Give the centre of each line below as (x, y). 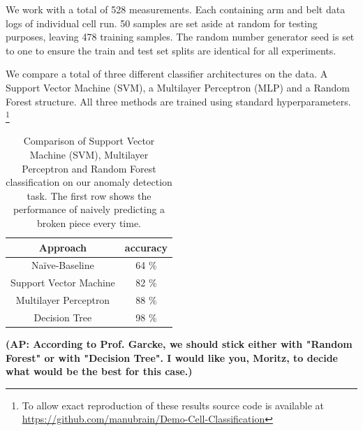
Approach (63, 247)
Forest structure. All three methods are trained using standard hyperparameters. (178, 101)
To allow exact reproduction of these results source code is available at (173, 405)
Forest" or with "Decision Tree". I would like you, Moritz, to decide (172, 357)
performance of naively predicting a (89, 209)
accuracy (146, 247)
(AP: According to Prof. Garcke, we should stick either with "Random (179, 344)
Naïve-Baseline (63, 265)
